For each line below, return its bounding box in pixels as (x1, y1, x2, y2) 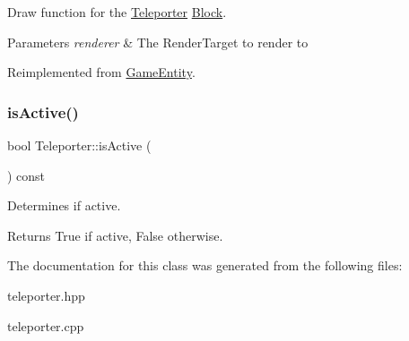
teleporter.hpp (7, 286, 85, 304)
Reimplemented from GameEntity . (7, 63, 196, 81)
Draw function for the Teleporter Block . (7, 3, 227, 21)
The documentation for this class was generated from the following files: (7, 256, 403, 275)
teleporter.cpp (7, 316, 84, 335)
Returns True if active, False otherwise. (7, 226, 223, 244)
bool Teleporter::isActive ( (7, 136, 152, 154)
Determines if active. (7, 196, 121, 215)
